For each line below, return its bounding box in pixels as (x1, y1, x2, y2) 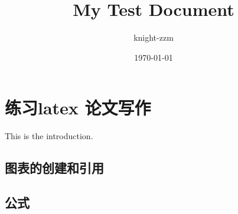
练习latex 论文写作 (5, 96, 151, 120)
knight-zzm (133, 31, 174, 44)
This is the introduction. (5, 130, 93, 142)
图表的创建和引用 (5, 159, 104, 177)
